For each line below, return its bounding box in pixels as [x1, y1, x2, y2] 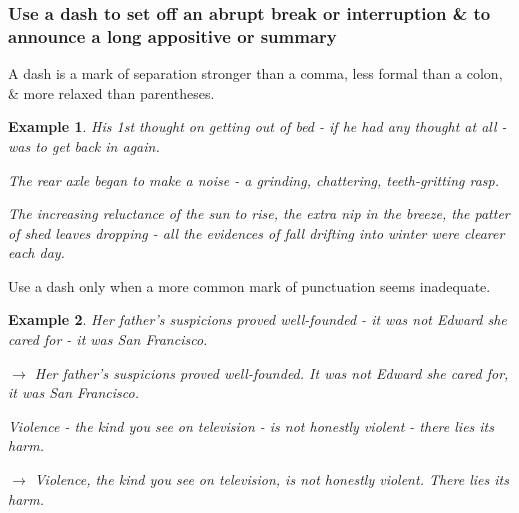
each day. [8, 242, 65, 263]
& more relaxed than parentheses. [8, 82, 215, 103]
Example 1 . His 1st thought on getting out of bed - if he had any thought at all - [8, 116, 507, 137]
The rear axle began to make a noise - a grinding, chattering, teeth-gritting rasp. [8, 169, 500, 190]
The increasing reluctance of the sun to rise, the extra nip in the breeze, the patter [8, 203, 510, 224]
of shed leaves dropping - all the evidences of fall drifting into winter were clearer [8, 222, 505, 243]
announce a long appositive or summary [8, 23, 337, 48]
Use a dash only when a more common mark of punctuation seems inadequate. [8, 275, 491, 296]
